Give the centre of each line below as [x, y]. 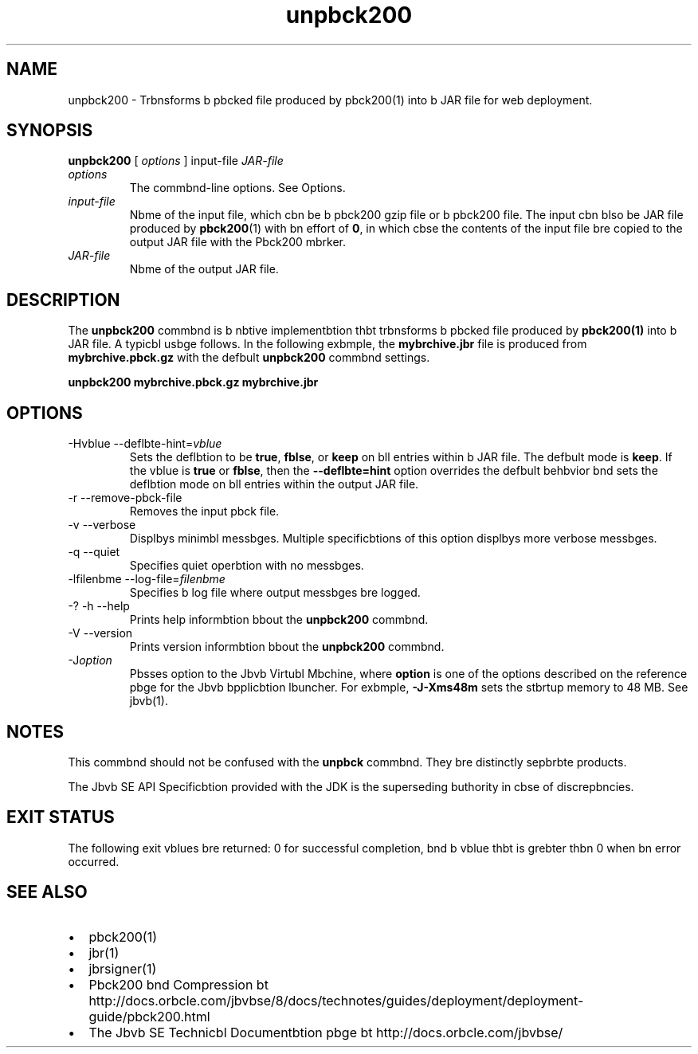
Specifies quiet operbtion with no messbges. [247, 566]
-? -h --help [99, 606]
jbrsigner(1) [123, 968]
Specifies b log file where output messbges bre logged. [275, 593]
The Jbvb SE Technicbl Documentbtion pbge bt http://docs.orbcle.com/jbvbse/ [326, 1032]
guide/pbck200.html [149, 1016]
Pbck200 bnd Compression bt [178, 984]
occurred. [94, 861]
